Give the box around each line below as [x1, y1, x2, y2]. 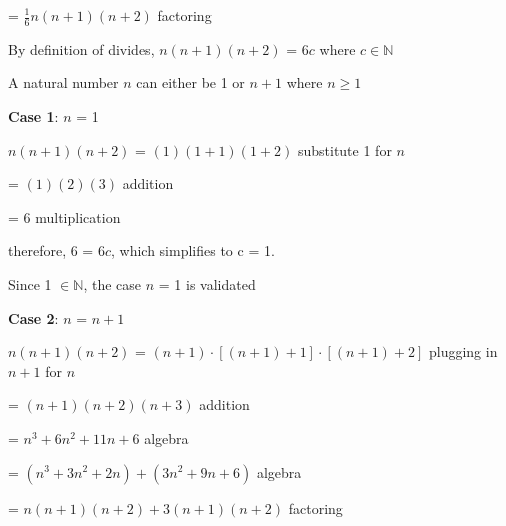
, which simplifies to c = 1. [110, 240, 275, 261]
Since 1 [8, 273, 52, 294]
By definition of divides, [8, 38, 155, 59]
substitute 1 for [297, 139, 392, 160]
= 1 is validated [158, 273, 256, 294]
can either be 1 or [136, 72, 245, 93]
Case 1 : [8, 106, 59, 127]
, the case [83, 273, 142, 294]
